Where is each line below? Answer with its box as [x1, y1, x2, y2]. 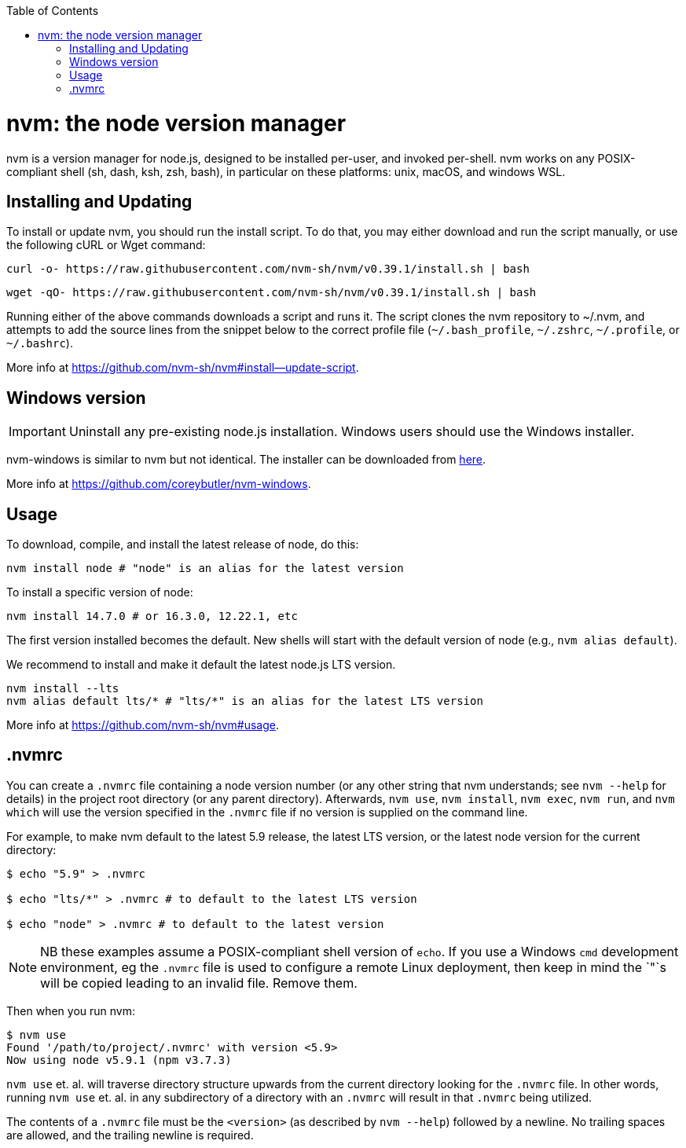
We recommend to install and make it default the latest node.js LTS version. [6, 658, 396, 672]
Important [9, 424, 66, 440]
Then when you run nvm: [6, 1003, 135, 1018]
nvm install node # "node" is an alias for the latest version [6, 562, 404, 575]
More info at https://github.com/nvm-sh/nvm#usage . [6, 718, 280, 732]
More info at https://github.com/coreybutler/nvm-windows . [6, 477, 311, 491]
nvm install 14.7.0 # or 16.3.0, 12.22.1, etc [6, 610, 298, 623]
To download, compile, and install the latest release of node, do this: [6, 537, 359, 552]
